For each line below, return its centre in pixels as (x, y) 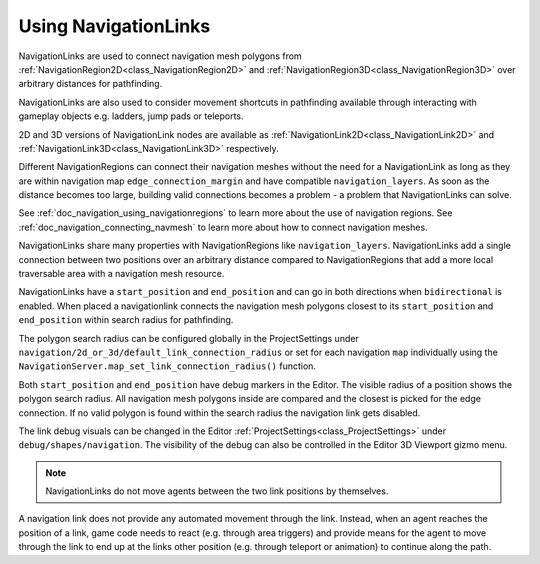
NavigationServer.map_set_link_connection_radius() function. (167, 366)
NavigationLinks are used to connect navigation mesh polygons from (160, 56)
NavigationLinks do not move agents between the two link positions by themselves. (217, 491)
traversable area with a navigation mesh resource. (121, 274)
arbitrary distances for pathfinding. (90, 84)
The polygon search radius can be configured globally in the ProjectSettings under (188, 338)
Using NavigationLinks (114, 26)
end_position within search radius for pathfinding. (126, 320)
